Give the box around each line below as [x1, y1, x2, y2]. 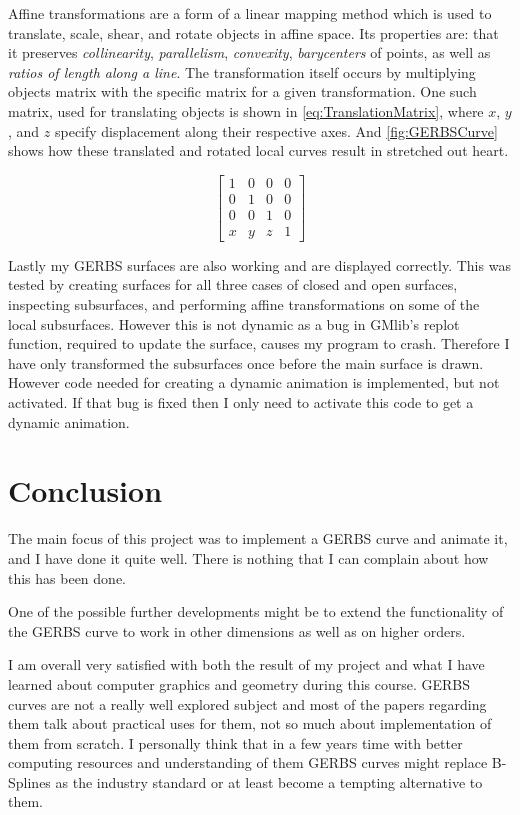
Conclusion [8, 470, 163, 511]
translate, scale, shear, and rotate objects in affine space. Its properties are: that [8, 22, 499, 43]
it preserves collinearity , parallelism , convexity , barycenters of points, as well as [8, 42, 491, 63]
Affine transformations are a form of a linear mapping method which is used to [8, 3, 492, 23]
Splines [8, 771, 51, 792]
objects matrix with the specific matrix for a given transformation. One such [8, 81, 477, 102]
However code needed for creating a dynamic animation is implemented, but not [8, 372, 500, 393]
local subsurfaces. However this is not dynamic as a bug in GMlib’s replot [8, 313, 460, 334]
